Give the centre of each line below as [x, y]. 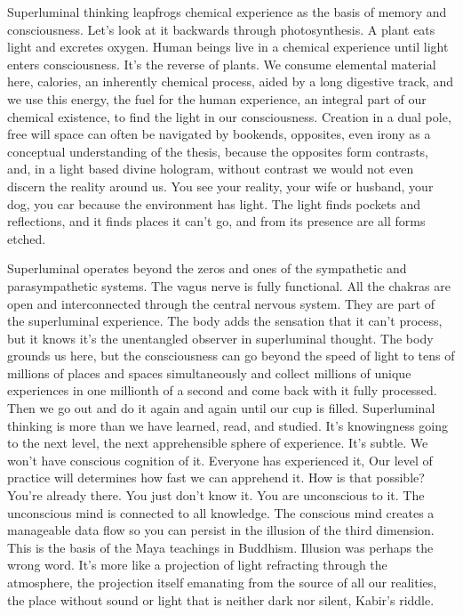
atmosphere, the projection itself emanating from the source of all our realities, [222, 582]
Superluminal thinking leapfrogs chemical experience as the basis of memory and [227, 12]
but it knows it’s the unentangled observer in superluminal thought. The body [220, 338]
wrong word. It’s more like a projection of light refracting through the [197, 565]
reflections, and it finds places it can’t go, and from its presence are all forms [216, 221]
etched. [27, 238]
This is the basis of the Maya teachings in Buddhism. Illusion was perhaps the [220, 547]
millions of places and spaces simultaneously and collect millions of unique [209, 372]
